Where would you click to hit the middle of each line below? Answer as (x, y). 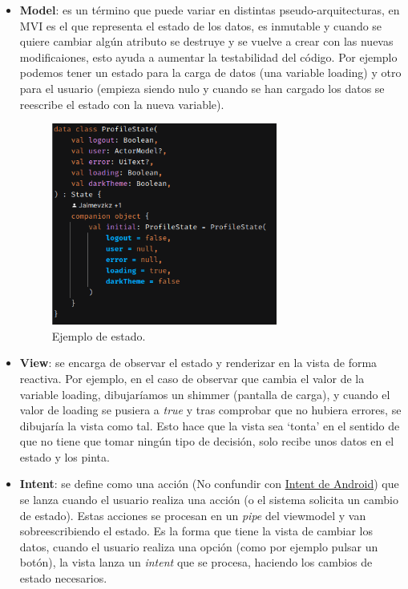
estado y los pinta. (65, 456)
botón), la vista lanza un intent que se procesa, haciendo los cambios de (196, 562)
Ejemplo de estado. (99, 335)
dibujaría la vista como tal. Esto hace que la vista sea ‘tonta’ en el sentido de (210, 425)
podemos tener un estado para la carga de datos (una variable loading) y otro (210, 73)
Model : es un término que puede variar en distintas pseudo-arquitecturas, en (210, 10)
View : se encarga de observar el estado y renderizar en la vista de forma (198, 363)
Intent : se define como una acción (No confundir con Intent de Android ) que (209, 484)
